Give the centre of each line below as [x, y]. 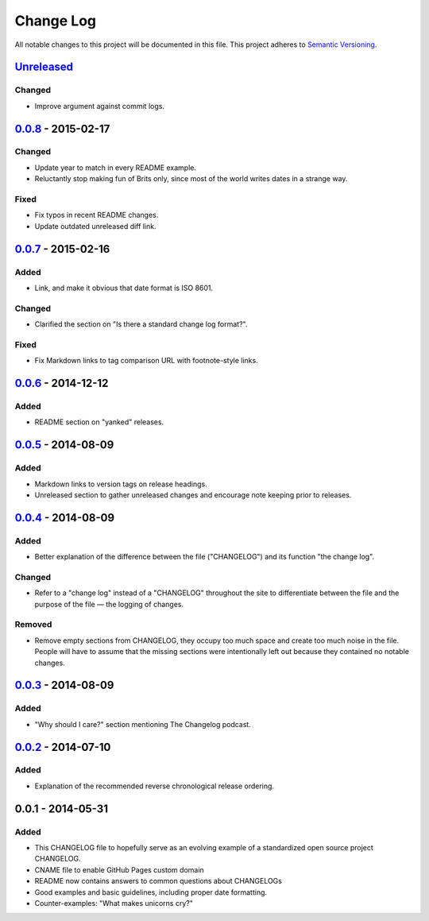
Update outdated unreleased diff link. [95, 226]
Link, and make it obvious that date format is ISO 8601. [124, 288]
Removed [33, 625]
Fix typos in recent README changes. [97, 215]
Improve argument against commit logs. [99, 106]
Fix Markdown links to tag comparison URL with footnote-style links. [146, 361]
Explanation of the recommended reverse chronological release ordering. [154, 786]
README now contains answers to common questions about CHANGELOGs [158, 881]
